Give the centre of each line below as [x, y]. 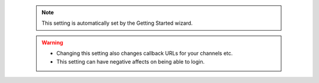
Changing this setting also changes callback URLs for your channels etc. [145, 54]
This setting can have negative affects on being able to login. [131, 61]
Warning [52, 42]
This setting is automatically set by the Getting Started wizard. [117, 23]
